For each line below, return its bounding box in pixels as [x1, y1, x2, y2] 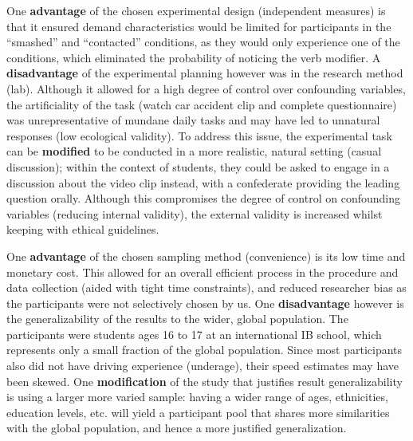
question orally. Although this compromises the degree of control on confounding [6, 190, 401, 207]
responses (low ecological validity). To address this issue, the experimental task [6, 127, 392, 144]
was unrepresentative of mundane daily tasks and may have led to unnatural [6, 112, 380, 128]
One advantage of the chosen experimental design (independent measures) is [6, 2, 386, 18]
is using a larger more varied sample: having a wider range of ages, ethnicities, [6, 388, 388, 405]
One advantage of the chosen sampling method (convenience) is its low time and [6, 247, 406, 264]
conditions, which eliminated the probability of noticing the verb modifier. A [6, 49, 381, 65]
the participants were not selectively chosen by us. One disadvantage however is [6, 294, 404, 311]
